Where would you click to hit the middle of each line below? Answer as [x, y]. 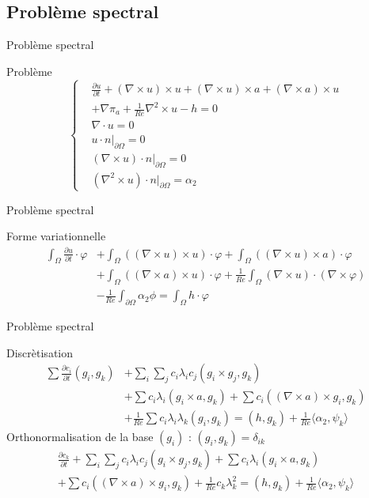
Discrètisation [40, 352]
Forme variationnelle [56, 236]
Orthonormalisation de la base [80, 437]
